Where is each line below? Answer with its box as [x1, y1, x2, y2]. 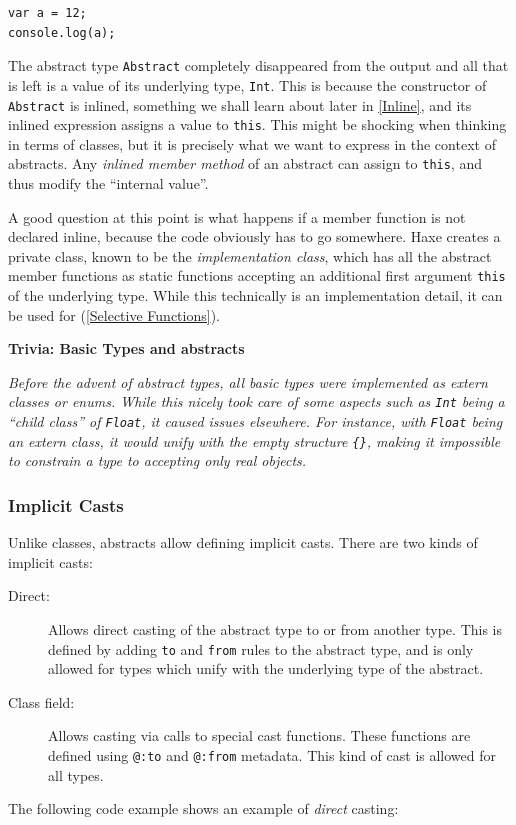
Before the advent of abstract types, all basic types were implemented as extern [8, 371, 488, 392]
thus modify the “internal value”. [8, 173, 209, 194]
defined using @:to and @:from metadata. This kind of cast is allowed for [48, 745, 497, 766]
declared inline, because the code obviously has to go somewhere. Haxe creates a [8, 226, 501, 247]
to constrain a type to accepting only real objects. [8, 450, 307, 471]
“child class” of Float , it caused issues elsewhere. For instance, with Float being [8, 411, 503, 432]
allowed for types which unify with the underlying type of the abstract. [48, 658, 484, 679]
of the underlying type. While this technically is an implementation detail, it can [8, 285, 503, 306]
